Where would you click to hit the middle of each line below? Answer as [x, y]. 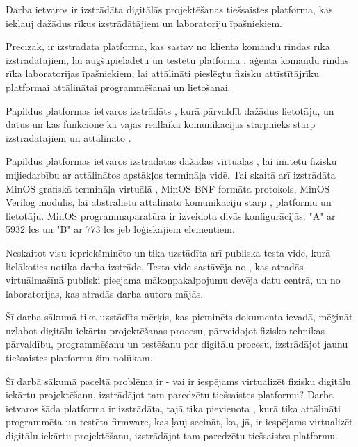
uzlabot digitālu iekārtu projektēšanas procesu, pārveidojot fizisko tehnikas [165, 330]
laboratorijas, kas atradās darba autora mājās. [105, 293]
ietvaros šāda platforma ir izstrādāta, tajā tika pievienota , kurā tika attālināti [173, 408]
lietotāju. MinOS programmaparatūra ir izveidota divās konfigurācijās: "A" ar [171, 215]
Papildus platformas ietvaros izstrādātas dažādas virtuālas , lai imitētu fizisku [171, 161]
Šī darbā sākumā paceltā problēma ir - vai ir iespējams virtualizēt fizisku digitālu [178, 381]
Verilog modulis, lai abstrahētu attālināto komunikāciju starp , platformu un [169, 202]
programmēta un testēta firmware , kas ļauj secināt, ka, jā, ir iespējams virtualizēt [179, 422]
